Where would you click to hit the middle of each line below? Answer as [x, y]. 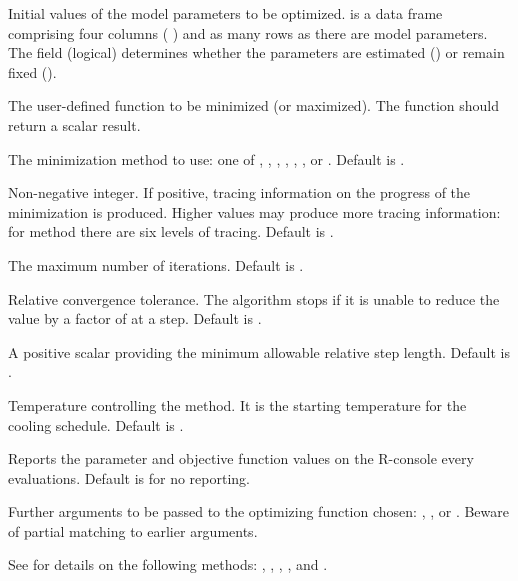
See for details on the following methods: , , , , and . [168, 564]
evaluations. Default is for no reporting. [129, 477]
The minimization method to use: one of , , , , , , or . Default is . [206, 158]
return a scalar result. [74, 124]
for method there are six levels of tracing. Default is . [171, 231]
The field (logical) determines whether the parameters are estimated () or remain [256, 52]
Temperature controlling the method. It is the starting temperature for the [237, 404]
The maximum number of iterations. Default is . [156, 264]
